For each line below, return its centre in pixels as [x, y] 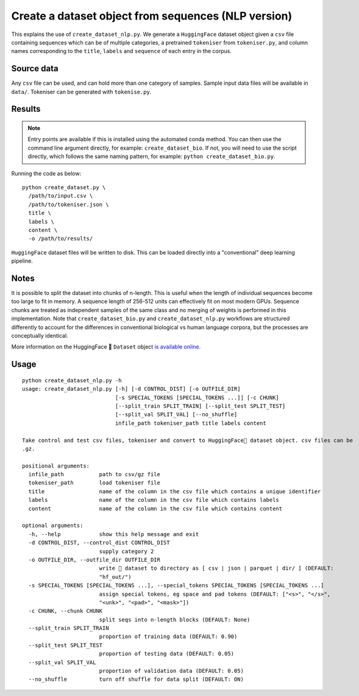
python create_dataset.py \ [64, 187]
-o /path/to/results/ [61, 239]
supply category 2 [126, 551]
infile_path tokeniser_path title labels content [190, 423]
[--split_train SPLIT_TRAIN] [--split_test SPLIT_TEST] [200, 406]
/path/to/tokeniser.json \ [69, 204]
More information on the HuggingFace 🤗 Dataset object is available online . [106, 347]
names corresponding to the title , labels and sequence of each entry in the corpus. [121, 51]
